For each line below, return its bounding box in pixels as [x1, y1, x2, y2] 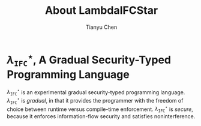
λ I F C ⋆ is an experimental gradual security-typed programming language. [7, 88, 185, 97]
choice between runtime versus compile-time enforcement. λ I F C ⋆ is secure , [7, 104, 194, 113]
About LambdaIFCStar [44, 4, 158, 17]
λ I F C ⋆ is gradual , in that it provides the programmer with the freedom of [7, 96, 184, 105]
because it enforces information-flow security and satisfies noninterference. [7, 112, 196, 120]
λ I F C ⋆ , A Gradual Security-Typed [7, 50, 172, 68]
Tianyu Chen [85, 23, 118, 31]
